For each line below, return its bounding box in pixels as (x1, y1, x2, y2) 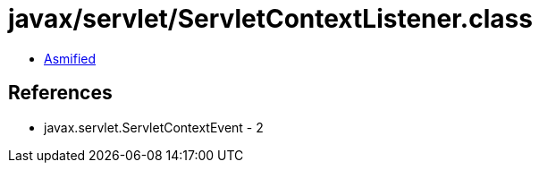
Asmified (44, 50, 97, 66)
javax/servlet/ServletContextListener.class (8, 4, 533, 34)
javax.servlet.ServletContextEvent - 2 (44, 119, 264, 135)
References (8, 81, 113, 105)
